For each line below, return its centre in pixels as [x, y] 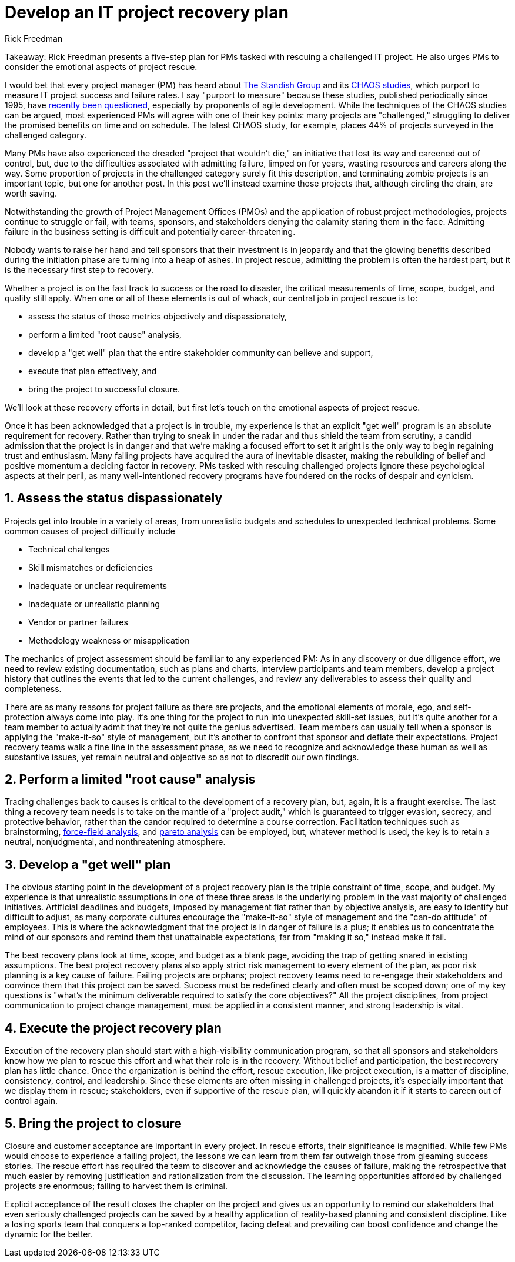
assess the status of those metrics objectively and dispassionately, [158, 316]
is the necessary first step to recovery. [79, 269]
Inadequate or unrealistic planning [94, 604]
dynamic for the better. [49, 1234]
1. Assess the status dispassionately [114, 498]
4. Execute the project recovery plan [113, 1028]
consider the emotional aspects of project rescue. [101, 66]
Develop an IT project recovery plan [147, 12]
